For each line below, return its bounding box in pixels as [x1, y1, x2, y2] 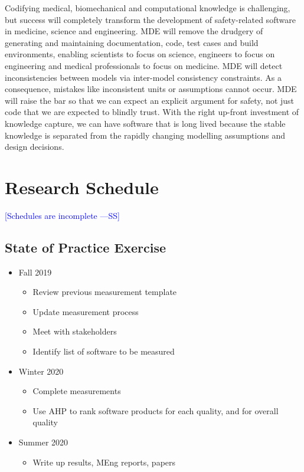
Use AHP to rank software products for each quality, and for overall [32, 404, 279, 417]
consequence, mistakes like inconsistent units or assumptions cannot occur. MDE [5, 83, 297, 95]
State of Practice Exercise [5, 238, 166, 256]
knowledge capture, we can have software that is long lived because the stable [5, 117, 286, 129]
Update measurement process [32, 305, 139, 317]
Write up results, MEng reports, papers [32, 455, 176, 468]
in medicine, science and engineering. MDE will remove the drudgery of [5, 25, 263, 37]
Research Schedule [5, 175, 159, 199]
